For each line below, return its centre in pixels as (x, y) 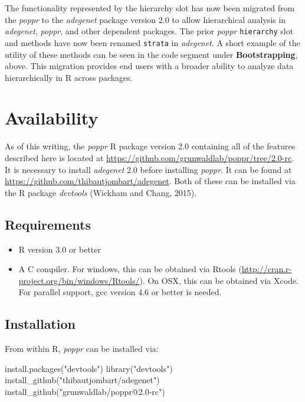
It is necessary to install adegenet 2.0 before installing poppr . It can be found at (148, 169)
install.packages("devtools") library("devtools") (89, 368)
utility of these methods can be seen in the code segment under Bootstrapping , (151, 54)
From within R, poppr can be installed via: (82, 349)
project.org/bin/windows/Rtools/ (79, 280)
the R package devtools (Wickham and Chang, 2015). (101, 192)
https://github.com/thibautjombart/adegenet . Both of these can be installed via (150, 181)
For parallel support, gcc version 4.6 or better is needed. (120, 292)
